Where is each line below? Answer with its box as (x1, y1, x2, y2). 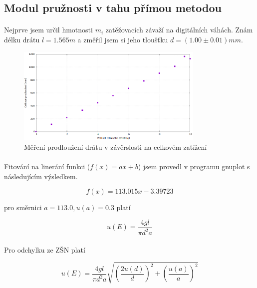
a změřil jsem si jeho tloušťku (77, 34, 168, 44)
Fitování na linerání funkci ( (4, 161, 90, 172)
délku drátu (4, 34, 40, 44)
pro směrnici (4, 202, 42, 213)
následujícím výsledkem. (4, 171, 78, 181)
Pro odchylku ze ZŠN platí (4, 244, 85, 255)
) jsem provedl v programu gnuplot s (138, 161, 250, 172)
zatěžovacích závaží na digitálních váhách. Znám (105, 24, 253, 35)
